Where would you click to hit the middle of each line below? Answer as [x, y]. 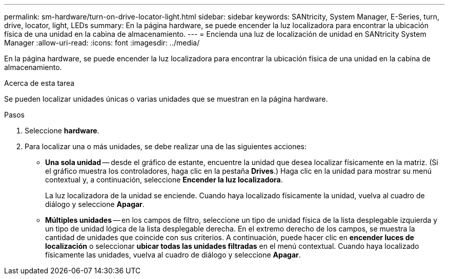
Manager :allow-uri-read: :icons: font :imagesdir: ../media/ [102, 43]
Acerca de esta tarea [39, 83]
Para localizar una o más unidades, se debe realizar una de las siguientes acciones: [166, 146]
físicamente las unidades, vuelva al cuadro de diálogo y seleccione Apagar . [173, 255]
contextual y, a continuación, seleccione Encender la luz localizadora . [164, 180]
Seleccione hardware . [62, 131]
